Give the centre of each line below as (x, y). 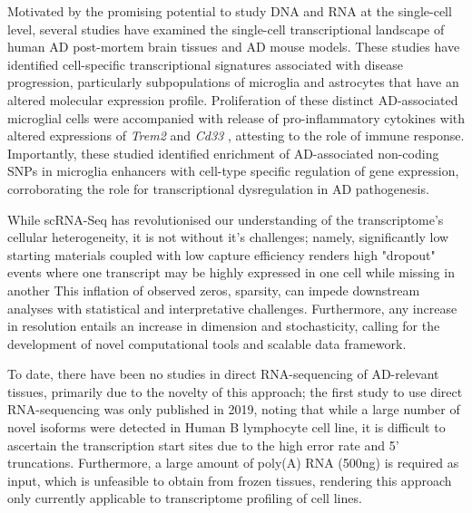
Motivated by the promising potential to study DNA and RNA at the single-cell (230, 11)
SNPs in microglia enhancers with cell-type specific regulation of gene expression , (233, 171)
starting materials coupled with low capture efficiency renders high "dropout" (221, 254)
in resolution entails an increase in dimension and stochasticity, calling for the (224, 326)
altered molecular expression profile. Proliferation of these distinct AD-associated (233, 99)
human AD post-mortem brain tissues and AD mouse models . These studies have (234, 47)
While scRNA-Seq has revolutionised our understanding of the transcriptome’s (226, 219)
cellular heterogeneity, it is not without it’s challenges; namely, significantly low (228, 237)
